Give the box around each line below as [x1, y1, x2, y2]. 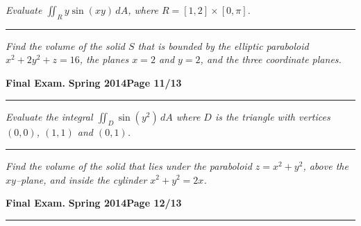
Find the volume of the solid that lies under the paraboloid [6, 158, 252, 173]
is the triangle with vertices [215, 109, 330, 123]
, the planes [79, 52, 129, 67]
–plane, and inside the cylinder [15, 172, 147, 186]
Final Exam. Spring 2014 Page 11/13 [6, 75, 182, 89]
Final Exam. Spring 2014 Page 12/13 [6, 195, 182, 210]
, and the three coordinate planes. [200, 52, 342, 67]
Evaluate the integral [6, 109, 93, 123]
